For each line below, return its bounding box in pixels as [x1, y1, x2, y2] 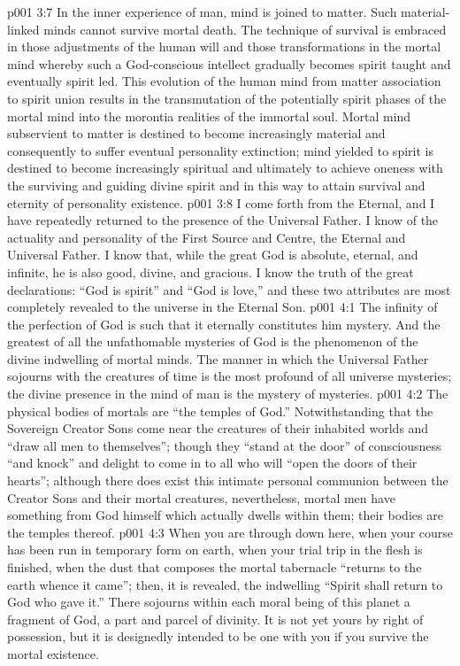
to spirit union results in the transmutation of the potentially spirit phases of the [7, 89, 447, 107]
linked [7, 19, 40, 38]
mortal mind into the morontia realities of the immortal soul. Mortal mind [7, 106, 411, 125]
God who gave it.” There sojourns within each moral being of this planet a [7, 592, 410, 611]
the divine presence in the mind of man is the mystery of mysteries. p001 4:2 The [7, 384, 448, 403]
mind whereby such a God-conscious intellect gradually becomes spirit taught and [7, 54, 451, 73]
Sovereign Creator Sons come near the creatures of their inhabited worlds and [7, 419, 429, 438]
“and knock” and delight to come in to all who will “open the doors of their [7, 453, 418, 472]
